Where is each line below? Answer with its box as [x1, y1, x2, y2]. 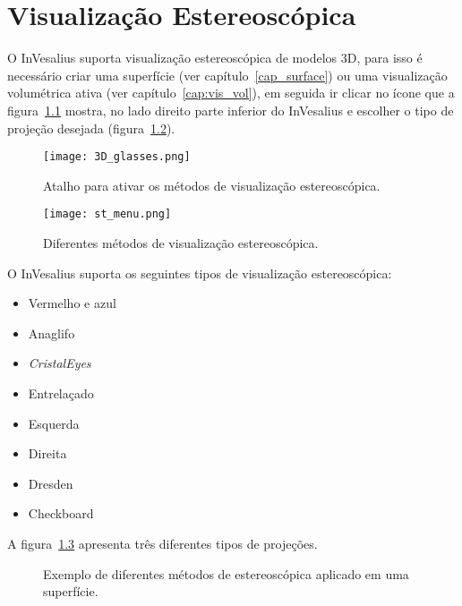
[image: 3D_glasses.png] [43, 150, 191, 164]
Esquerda [28, 414, 80, 432]
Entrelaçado [28, 383, 94, 402]
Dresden [28, 474, 73, 492]
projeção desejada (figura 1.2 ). [7, 118, 175, 137]
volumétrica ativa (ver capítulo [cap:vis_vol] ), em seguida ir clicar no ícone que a [7, 83, 455, 102]
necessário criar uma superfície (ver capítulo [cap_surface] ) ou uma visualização [7, 65, 448, 84]
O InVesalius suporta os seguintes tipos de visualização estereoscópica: [7, 263, 392, 282]
